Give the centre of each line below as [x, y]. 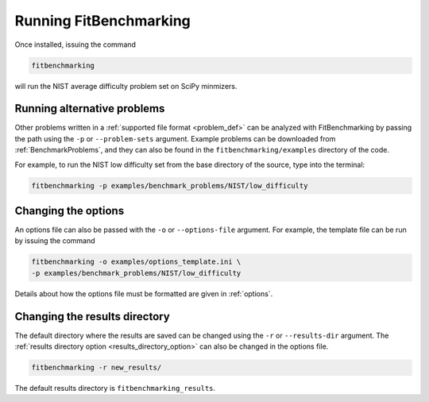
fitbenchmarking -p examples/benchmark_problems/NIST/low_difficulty [170, 186]
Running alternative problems [90, 108]
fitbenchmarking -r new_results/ [97, 368]
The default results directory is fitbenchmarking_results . [115, 388]
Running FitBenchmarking [102, 21]
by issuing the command [55, 241]
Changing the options [70, 211]
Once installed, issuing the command [75, 44]
